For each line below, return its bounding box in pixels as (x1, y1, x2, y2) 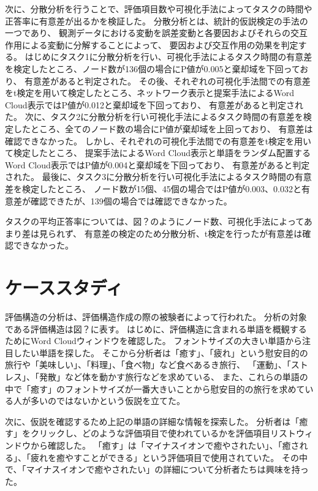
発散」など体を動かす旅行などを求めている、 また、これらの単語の (39, 370, 308, 383)
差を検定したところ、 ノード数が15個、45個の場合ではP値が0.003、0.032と (5, 182, 301, 195)
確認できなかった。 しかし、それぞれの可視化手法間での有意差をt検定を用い (5, 134, 312, 147)
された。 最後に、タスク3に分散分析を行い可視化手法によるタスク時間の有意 (5, 170, 312, 183)
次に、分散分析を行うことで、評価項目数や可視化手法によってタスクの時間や (5, 2, 312, 15)
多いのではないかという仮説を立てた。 (30, 394, 185, 407)
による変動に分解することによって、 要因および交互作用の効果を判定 (21, 38, 298, 51)
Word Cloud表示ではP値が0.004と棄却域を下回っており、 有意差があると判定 (5, 158, 310, 171)
